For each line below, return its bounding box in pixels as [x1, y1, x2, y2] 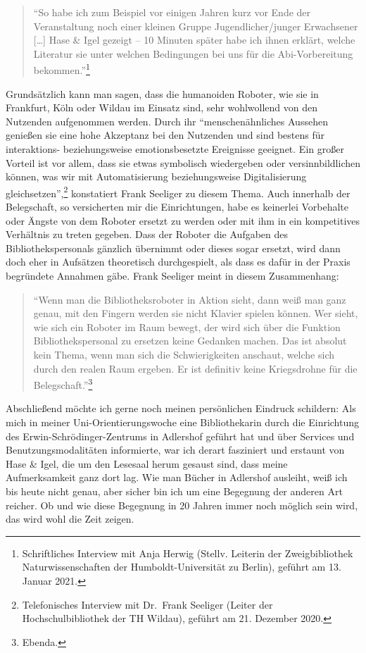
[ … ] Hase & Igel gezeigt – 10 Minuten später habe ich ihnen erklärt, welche [33, 32, 355, 47]
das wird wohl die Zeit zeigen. [6, 511, 134, 526]
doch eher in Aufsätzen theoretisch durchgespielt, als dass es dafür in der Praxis [6, 254, 351, 269]
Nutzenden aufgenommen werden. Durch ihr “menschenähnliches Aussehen [6, 113, 328, 128]
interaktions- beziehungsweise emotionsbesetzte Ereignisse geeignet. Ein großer [6, 142, 344, 156]
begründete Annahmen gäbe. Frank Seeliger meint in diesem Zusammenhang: [6, 268, 339, 282]
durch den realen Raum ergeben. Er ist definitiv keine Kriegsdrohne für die [33, 361, 358, 375]
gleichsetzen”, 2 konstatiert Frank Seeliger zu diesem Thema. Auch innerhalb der [6, 183, 351, 200]
